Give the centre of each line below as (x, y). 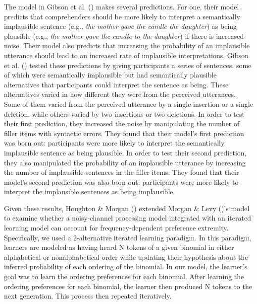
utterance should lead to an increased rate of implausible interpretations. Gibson (126, 55)
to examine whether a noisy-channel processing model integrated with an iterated (128, 218)
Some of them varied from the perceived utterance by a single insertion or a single (128, 104)
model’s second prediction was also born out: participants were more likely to (121, 182)
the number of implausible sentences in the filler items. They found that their (122, 172)
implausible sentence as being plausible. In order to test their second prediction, (125, 152)
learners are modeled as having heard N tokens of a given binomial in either (119, 247)
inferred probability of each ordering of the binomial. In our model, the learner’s (126, 266)
